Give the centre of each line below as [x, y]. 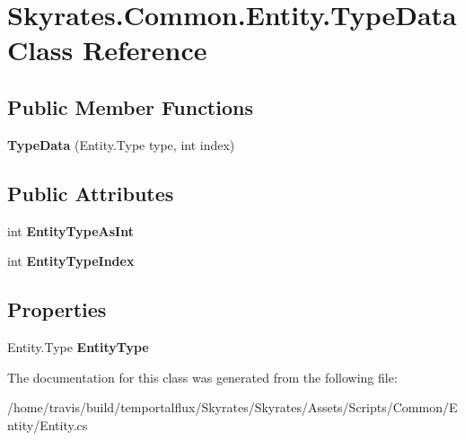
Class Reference [107, 50]
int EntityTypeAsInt [70, 230]
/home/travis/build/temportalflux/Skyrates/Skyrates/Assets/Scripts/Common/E [232, 407]
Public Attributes [91, 193]
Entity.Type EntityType [78, 346]
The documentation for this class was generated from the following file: [202, 377]
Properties [57, 309]
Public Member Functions [130, 106]
